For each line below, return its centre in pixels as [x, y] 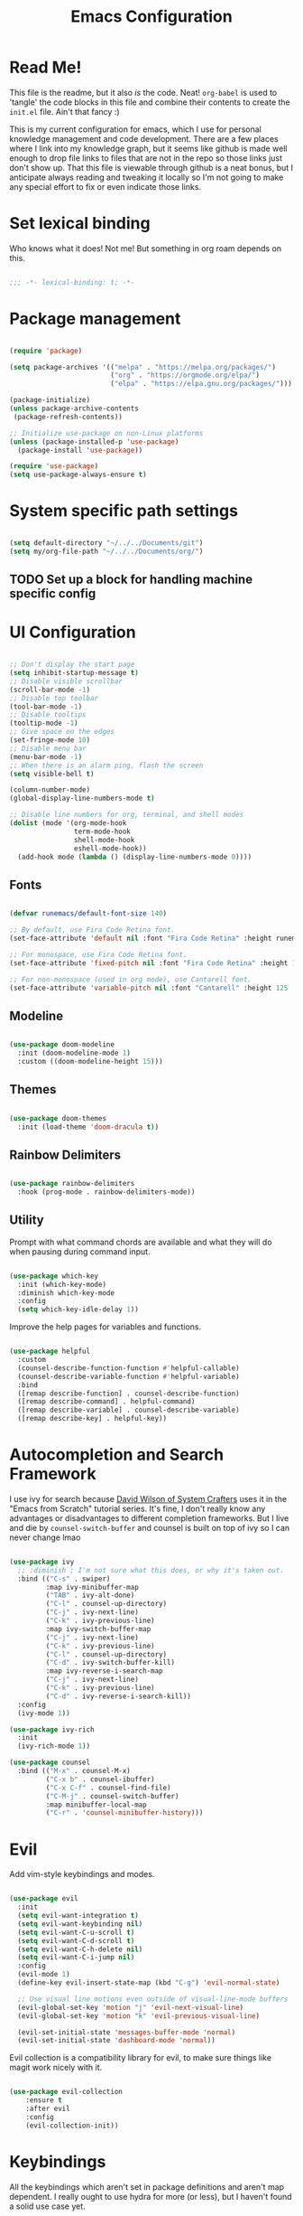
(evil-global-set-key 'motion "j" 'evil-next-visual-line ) [131, 2007]
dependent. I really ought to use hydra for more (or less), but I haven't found [151, 2196]
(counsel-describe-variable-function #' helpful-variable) [129, 1376]
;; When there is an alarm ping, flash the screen [106, 765]
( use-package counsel [50, 1763]
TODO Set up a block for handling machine [131, 580]
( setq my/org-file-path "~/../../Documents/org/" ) [106, 551]
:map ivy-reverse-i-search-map [105, 1671]
